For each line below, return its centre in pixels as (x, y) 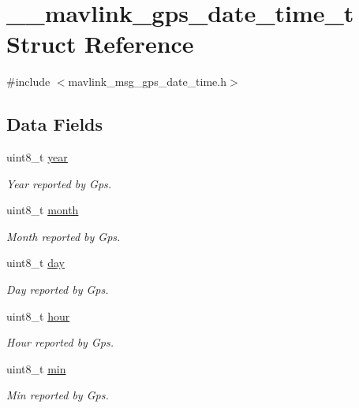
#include (28, 82)
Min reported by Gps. (58, 395)
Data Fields (55, 124)
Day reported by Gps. (58, 289)
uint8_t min (36, 368)
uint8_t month (43, 210)
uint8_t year (37, 157)
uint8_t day (36, 263)
